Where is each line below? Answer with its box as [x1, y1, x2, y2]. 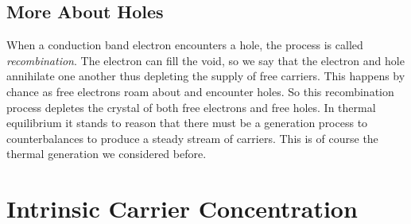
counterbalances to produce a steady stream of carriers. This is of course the [6, 129, 378, 146]
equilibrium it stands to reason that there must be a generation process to [6, 114, 368, 131]
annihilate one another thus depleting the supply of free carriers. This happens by [6, 68, 405, 84]
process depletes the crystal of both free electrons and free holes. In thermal [6, 98, 376, 115]
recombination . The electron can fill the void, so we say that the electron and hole [6, 52, 405, 68]
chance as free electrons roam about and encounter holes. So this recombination [6, 83, 394, 99]
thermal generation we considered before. [6, 145, 207, 162]
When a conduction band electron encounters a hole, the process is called [6, 37, 363, 53]
